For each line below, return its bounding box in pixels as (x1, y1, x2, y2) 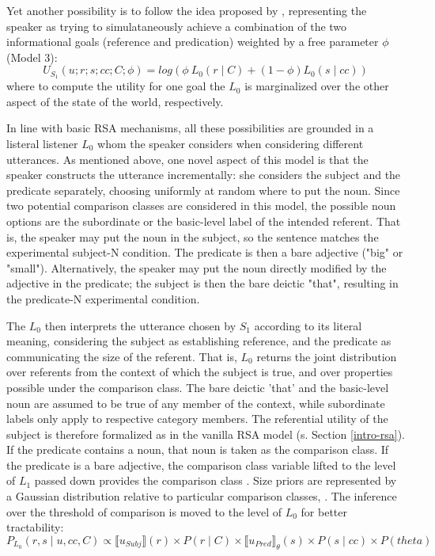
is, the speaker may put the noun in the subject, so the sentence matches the (6, 228, 379, 245)
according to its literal (254, 317, 362, 333)
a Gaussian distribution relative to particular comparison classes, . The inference (6, 488, 397, 505)
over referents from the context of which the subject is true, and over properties (6, 364, 393, 380)
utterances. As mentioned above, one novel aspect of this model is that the (6, 150, 369, 167)
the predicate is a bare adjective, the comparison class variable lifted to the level (6, 456, 396, 473)
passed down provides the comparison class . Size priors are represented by (34, 472, 397, 489)
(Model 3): (6, 48, 58, 65)
